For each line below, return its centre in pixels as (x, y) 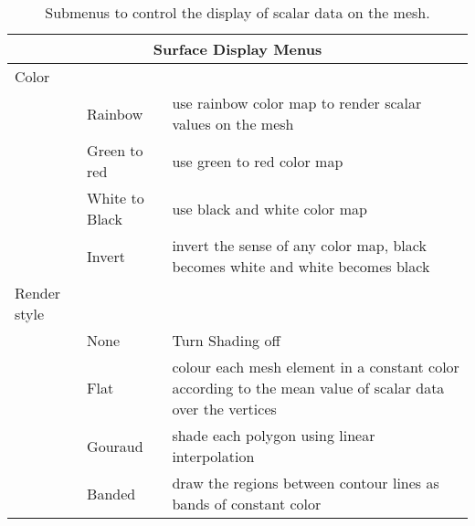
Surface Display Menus (237, 49)
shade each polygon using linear (274, 435)
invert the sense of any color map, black (299, 245)
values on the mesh (233, 124)
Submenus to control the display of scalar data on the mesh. (237, 12)
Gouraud (115, 446)
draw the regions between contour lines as (306, 483)
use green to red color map (258, 161)
